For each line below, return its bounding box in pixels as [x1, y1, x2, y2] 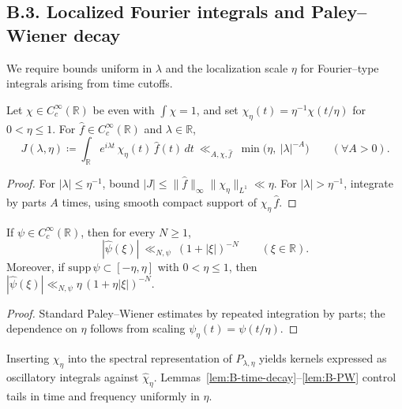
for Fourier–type [300, 59, 379, 76]
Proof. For [6, 174, 56, 191]
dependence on [6, 320, 77, 336]
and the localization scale [165, 59, 288, 76]
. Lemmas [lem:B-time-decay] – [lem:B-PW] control [153, 368, 396, 385]
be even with [92, 101, 155, 117]
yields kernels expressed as [258, 350, 387, 366]
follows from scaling [90, 320, 186, 336]
